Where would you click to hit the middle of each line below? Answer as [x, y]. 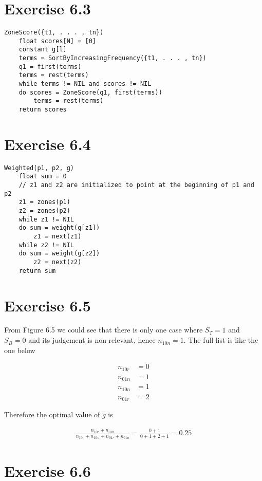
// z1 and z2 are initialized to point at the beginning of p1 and [136, 185]
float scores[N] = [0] [57, 41]
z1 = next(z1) [58, 237]
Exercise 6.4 [48, 144]
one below [20, 350]
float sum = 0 [43, 177]
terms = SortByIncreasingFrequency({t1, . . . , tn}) [113, 58]
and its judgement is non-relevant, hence [92, 340]
